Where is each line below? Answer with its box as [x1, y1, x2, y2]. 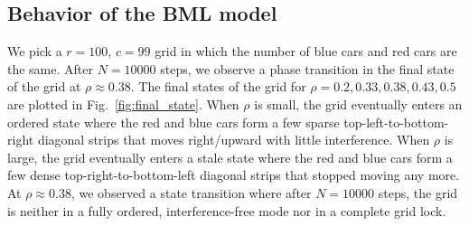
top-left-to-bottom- [343, 112, 449, 131]
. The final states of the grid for [130, 77, 306, 96]
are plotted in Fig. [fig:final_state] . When [7, 94, 239, 113]
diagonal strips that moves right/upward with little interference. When [37, 130, 430, 149]
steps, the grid [378, 183, 458, 202]
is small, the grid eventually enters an [254, 94, 463, 113]
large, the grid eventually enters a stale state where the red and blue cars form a [7, 147, 453, 166]
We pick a [7, 42, 62, 61]
